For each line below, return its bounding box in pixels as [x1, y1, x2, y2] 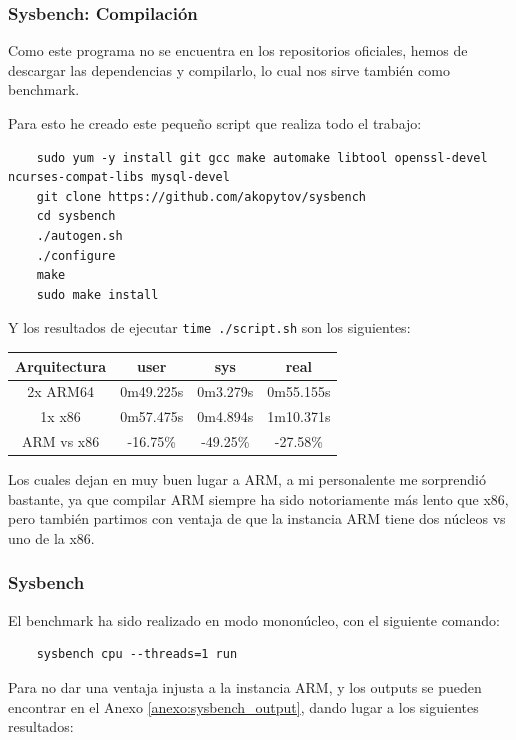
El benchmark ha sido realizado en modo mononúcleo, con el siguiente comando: [8, 609, 500, 630]
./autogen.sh [36, 228, 123, 243]
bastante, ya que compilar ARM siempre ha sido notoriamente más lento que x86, [8, 488, 509, 509]
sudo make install [36, 287, 159, 302]
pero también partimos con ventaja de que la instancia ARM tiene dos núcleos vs [8, 508, 506, 529]
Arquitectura [15, 355, 107, 376]
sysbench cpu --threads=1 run [36, 647, 238, 662]
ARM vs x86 [21, 431, 100, 452]
